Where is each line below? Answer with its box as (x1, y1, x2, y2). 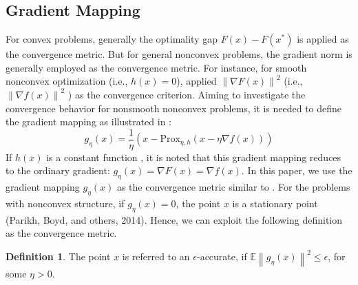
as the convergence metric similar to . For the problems (116, 180, 350, 194)
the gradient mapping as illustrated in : (6, 114, 171, 129)
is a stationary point (232, 196, 318, 211)
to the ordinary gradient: (6, 163, 110, 178)
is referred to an (122, 249, 190, 264)
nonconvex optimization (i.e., (6, 74, 128, 88)
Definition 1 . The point (6, 249, 111, 264)
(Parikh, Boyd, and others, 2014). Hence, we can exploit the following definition (6, 212, 343, 226)
